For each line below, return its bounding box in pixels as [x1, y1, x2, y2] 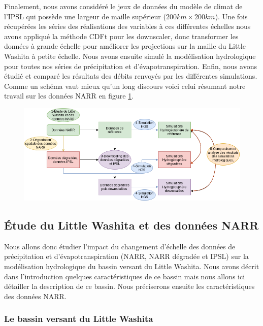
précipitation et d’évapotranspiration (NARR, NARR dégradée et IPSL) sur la [4, 251, 249, 262]
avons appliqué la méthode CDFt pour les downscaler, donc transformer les [4, 30, 239, 41]
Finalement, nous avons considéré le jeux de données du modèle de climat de [4, 1, 243, 11]
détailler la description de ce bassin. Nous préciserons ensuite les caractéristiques [4, 281, 255, 291]
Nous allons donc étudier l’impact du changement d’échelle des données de [4, 241, 236, 251]
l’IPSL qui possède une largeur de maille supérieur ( [4, 11, 166, 21]
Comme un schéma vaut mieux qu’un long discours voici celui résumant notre [4, 80, 246, 91]
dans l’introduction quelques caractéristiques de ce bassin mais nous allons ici [4, 271, 245, 281]
